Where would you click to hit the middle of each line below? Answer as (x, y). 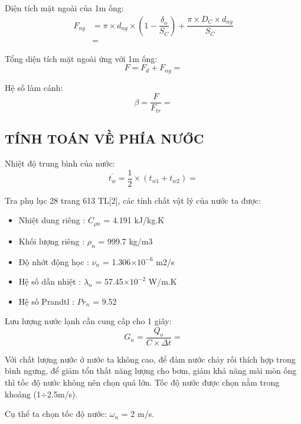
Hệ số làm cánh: (34, 87)
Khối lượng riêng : (52, 241)
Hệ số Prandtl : (46, 301)
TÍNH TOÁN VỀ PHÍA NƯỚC (104, 138)
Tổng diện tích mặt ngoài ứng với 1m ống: (81, 58)
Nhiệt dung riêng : (52, 220)
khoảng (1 (23, 394)
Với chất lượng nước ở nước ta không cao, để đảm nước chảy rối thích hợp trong (150, 359)
